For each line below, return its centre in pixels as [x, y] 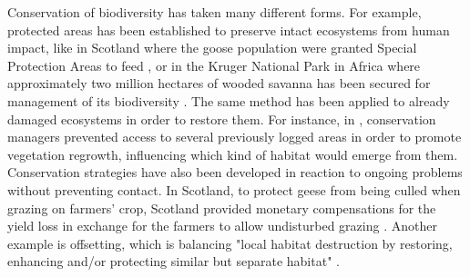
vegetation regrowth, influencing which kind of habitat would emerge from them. [233, 154]
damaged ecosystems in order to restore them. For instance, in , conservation [222, 119]
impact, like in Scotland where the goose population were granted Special [212, 48]
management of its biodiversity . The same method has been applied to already [229, 100]
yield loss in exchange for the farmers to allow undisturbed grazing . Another [222, 226]
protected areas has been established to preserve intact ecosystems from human [229, 30]
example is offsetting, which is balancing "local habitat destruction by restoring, [230, 243]
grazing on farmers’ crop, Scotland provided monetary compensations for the [222, 208]
